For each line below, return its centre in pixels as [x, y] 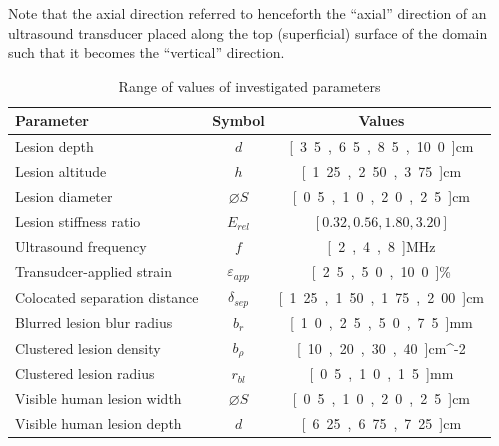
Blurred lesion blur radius [94, 321]
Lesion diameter [64, 195]
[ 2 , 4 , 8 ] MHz [381, 245]
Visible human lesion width [98, 398]
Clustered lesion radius [85, 373]
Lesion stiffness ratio [78, 220]
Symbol [238, 120]
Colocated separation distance [107, 296]
